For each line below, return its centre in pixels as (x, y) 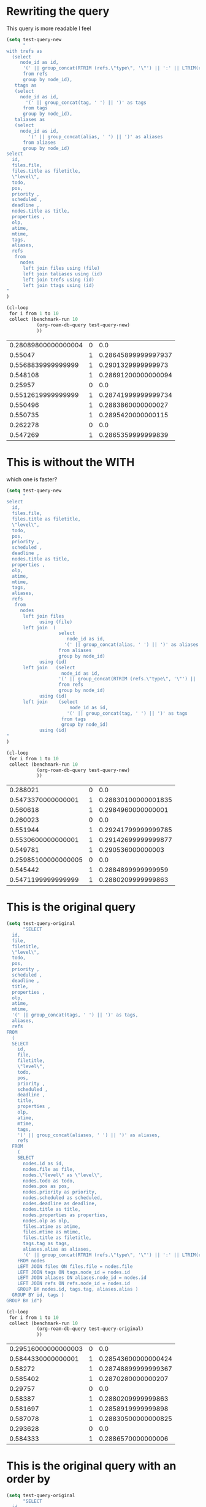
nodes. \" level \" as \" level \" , (63, 1175)
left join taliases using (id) (63, 274)
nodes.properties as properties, (65, 1215)
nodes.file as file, (49, 1169)
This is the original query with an (91, 1466)
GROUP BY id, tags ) (38, 1295)
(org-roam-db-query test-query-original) (90, 1329)
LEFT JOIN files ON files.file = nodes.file (75, 1266)
